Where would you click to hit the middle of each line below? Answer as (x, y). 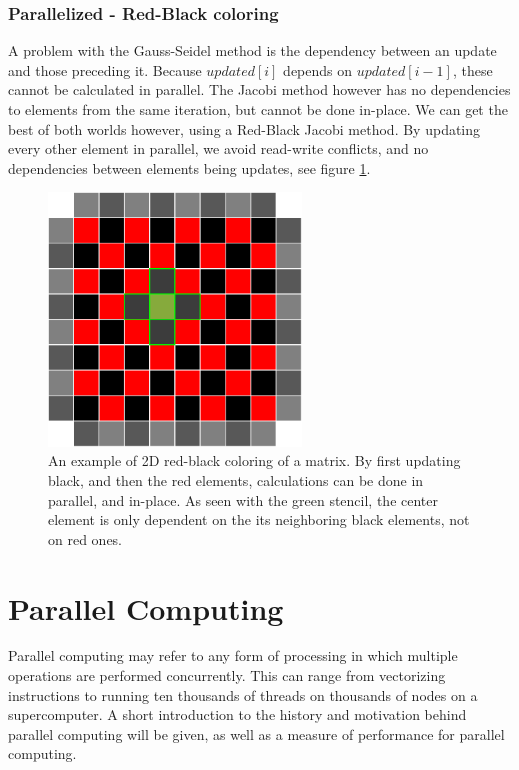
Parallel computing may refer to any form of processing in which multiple (233, 655)
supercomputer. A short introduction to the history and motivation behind (237, 714)
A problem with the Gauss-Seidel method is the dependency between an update (252, 50)
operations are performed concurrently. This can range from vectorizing (227, 675)
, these (472, 69)
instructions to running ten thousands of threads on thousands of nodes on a (243, 694)
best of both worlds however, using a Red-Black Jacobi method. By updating (244, 128)
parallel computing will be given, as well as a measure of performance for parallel (256, 733)
